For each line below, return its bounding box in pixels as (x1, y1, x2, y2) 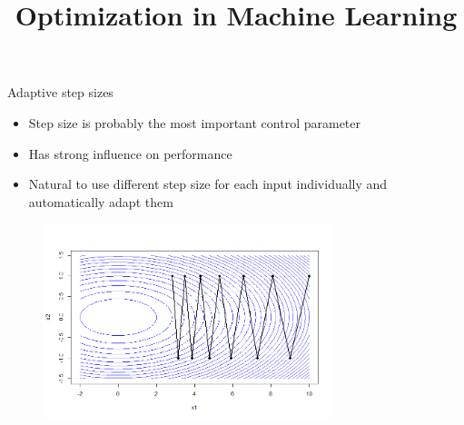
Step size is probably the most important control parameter (28, 113, 360, 132)
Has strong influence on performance (28, 143, 232, 163)
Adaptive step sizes (7, 83, 114, 102)
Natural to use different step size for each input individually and (28, 174, 388, 193)
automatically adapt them (28, 192, 173, 211)
